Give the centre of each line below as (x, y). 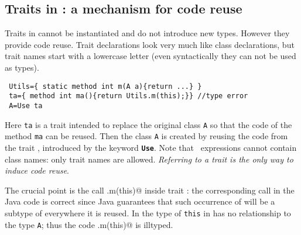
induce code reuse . (37, 170)
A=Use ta (26, 106)
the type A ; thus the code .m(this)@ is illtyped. (89, 224)
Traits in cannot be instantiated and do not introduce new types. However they (147, 33)
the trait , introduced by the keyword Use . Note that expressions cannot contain (151, 147)
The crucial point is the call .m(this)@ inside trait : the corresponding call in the (150, 190)
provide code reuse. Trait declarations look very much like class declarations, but (150, 44)
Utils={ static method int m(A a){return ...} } (105, 86)
